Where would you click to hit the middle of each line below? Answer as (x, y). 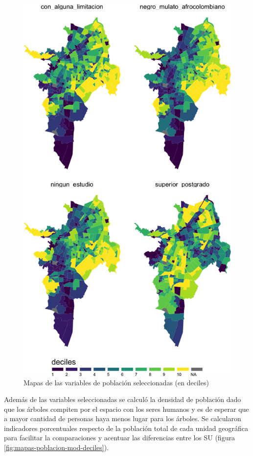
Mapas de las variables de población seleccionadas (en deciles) (116, 383)
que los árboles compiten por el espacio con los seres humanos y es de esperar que (126, 409)
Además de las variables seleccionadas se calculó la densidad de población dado (123, 399)
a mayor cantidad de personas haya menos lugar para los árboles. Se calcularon (123, 418)
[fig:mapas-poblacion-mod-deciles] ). (57, 447)
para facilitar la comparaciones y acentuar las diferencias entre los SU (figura (119, 438)
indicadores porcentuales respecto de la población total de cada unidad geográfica (126, 428)
